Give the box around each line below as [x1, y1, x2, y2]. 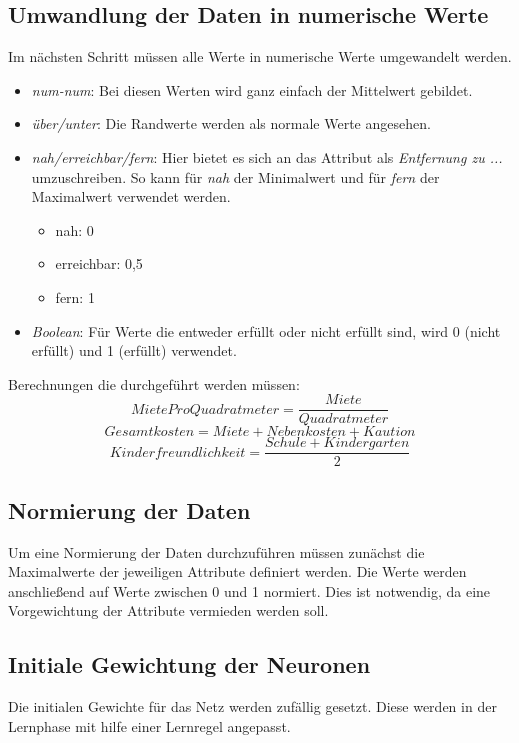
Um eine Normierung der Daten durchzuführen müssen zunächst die [8, 541, 425, 562]
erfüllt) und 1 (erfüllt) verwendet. [31, 340, 237, 361]
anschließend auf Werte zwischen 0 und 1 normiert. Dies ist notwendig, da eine [8, 580, 491, 601]
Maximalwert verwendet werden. [31, 186, 231, 207]
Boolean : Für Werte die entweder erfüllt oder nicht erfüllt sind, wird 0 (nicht [31, 320, 501, 341]
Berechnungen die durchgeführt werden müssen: [8, 373, 300, 394]
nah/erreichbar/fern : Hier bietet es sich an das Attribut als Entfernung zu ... [31, 146, 503, 167]
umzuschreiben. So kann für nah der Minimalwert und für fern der [31, 166, 440, 187]
